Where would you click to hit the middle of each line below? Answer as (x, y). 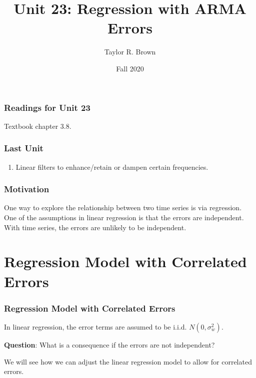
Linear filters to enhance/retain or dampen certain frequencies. (112, 167)
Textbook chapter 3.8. (38, 126)
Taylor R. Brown (130, 52)
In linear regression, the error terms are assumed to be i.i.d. (95, 326)
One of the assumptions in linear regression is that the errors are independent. (124, 217)
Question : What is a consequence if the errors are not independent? (109, 344)
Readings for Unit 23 (47, 107)
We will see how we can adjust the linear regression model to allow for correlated (128, 361)
